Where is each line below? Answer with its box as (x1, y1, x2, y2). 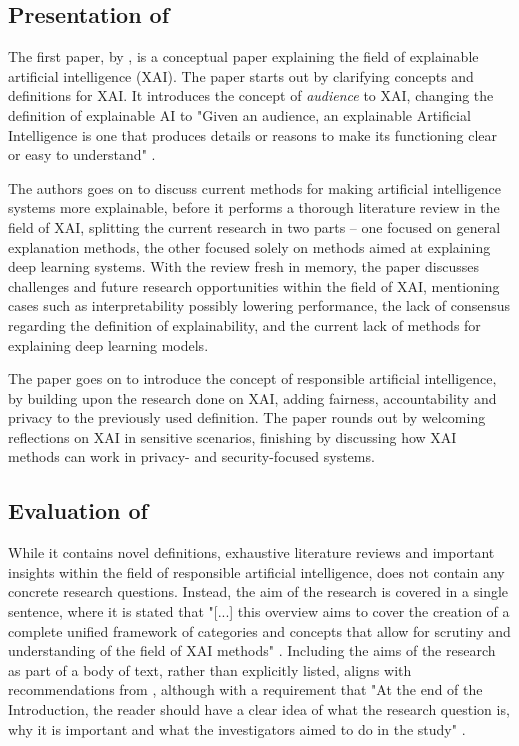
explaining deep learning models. (8, 334, 209, 355)
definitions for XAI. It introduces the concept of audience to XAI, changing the (8, 85, 494, 106)
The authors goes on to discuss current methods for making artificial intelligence (8, 177, 501, 198)
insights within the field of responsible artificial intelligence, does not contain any (8, 561, 505, 582)
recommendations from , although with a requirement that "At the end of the (8, 679, 483, 700)
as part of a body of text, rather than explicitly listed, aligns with (8, 659, 412, 680)
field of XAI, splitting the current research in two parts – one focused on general (8, 216, 501, 237)
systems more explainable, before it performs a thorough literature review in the (8, 197, 500, 218)
